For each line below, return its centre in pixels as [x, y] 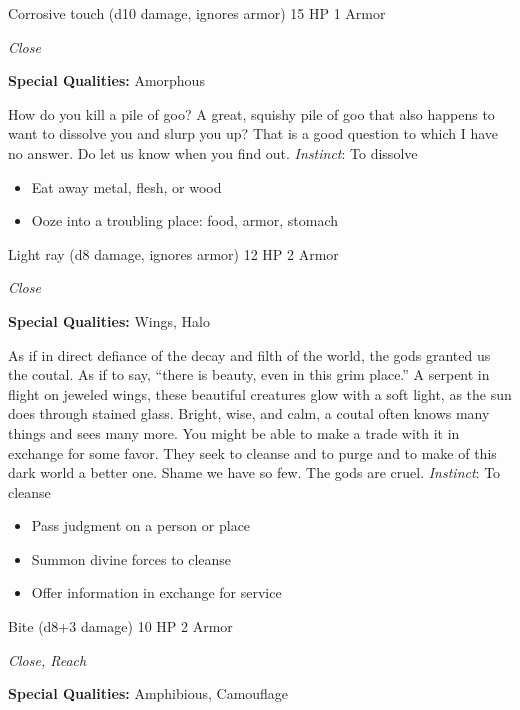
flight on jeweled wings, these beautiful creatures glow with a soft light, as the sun [260, 393]
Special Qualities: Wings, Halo [109, 320]
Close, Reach [47, 659]
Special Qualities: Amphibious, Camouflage [148, 693]
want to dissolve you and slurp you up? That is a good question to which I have [253, 133]
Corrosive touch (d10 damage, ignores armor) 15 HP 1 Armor [197, 13]
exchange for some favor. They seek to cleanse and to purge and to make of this [252, 452]
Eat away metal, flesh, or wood [126, 186]
